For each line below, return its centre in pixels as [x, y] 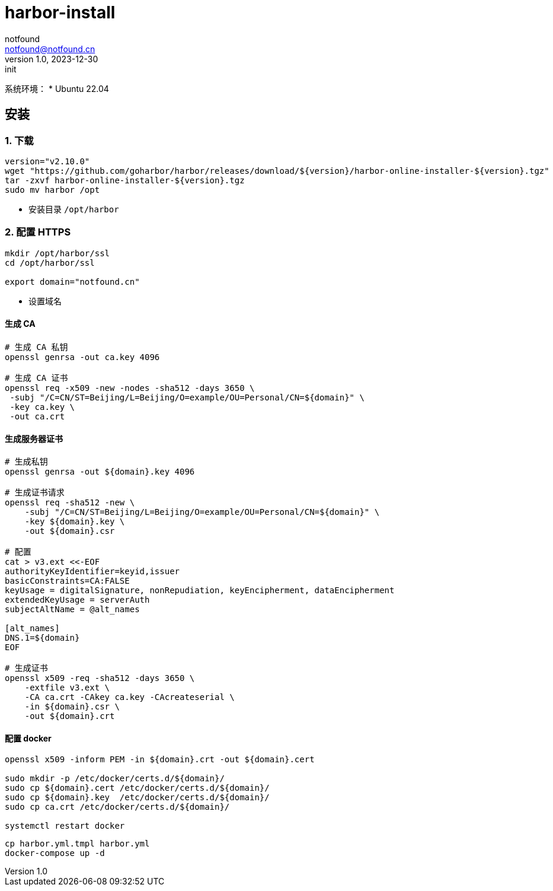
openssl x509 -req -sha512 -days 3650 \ [100, 678]
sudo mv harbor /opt [52, 190]
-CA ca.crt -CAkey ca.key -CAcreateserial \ [130, 697]
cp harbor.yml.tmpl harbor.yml [77, 844]
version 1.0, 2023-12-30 [52, 59]
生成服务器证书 [34, 438]
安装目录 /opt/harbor [74, 209]
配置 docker [28, 738]
